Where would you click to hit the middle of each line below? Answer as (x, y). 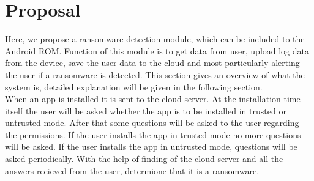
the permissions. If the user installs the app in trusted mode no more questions (153, 134)
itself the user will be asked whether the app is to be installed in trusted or (146, 110)
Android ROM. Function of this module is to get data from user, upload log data (157, 50)
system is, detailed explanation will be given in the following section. (134, 87)
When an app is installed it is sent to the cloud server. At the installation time (153, 99)
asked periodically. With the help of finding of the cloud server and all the (144, 159)
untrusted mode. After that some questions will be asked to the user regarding (152, 123)
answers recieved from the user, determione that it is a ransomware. (132, 170)
